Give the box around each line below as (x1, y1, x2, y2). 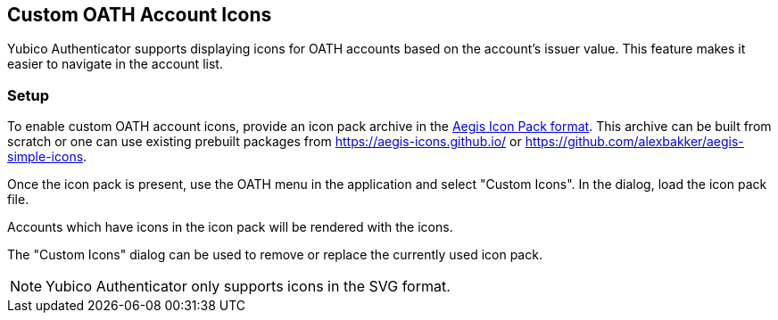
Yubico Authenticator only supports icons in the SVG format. (46, 277, 451, 296)
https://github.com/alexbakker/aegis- (525, 134, 744, 150)
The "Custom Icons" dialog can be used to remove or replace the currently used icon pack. (7, 247, 542, 263)
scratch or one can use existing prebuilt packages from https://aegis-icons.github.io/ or (7, 134, 522, 150)
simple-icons (7, 149, 84, 165)
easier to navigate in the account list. (7, 56, 223, 72)
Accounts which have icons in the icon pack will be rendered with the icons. (7, 219, 453, 235)
